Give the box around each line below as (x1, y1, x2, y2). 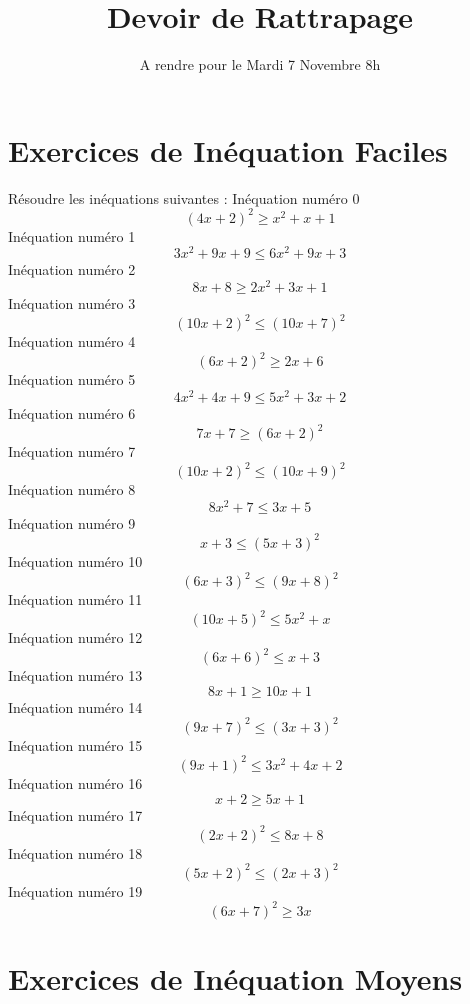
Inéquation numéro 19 (8, 880, 143, 901)
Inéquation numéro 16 (8, 772, 143, 793)
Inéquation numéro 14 (8, 696, 143, 717)
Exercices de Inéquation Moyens (8, 958, 463, 999)
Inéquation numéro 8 (8, 479, 136, 500)
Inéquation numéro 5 (8, 369, 136, 390)
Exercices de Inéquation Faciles (8, 129, 448, 170)
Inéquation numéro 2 (8, 259, 136, 280)
